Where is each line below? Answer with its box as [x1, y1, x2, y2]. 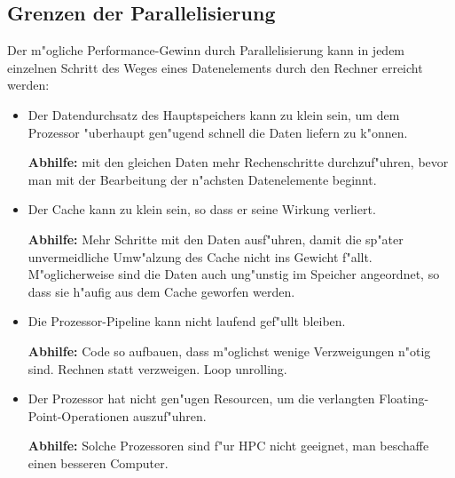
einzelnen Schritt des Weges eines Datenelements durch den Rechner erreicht [7, 58, 423, 76]
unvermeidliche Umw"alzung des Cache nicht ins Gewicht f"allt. [27, 247, 373, 266]
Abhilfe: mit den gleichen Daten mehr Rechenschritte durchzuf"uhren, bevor [27, 153, 449, 171]
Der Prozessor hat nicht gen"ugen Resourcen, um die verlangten [27, 389, 375, 408]
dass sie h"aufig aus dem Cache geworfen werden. [27, 282, 295, 300]
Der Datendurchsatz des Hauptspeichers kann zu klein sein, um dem [27, 105, 400, 123]
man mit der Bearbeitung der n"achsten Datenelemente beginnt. [27, 170, 377, 188]
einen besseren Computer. [27, 453, 169, 472]
